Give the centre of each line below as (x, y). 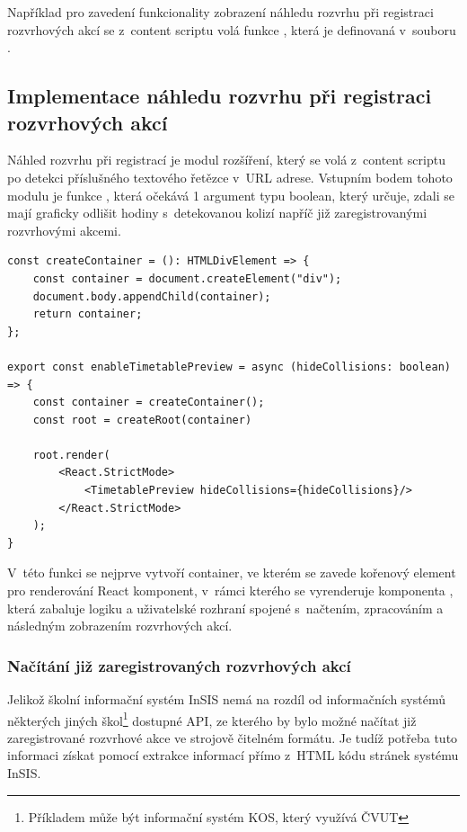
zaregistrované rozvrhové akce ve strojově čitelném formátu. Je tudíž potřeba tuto (233, 737)
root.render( (71, 455)
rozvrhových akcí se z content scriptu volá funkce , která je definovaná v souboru (232, 29)
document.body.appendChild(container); (152, 296)
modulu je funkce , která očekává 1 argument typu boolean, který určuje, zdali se (231, 195)
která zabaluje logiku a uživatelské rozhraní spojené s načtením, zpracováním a (225, 608)
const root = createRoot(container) (142, 420)
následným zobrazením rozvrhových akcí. (120, 626)
